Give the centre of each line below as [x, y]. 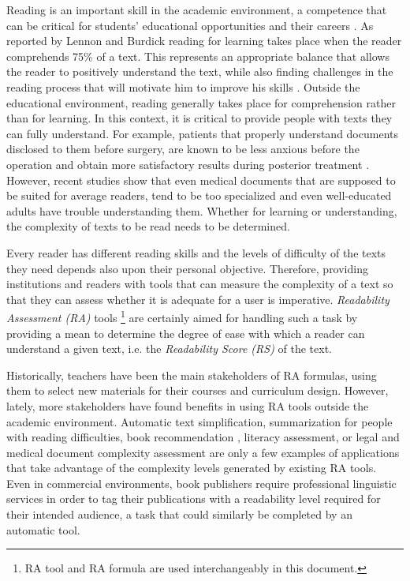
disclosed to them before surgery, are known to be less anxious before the [183, 149]
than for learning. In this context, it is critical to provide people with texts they [199, 118]
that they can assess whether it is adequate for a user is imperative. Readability [198, 299]
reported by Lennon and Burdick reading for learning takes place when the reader [204, 41]
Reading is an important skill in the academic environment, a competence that [197, 9]
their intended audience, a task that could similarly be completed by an [179, 514]
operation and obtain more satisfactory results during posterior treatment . [188, 164]
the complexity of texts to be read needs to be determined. [148, 226]
